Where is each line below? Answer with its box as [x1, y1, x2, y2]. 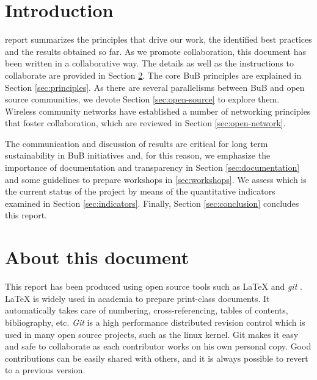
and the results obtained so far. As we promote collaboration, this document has [5, 45, 306, 57]
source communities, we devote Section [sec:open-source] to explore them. [5, 93, 280, 106]
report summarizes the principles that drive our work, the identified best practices [5, 33, 312, 46]
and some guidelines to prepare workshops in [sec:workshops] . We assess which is [5, 173, 307, 185]
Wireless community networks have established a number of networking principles [5, 104, 311, 117]
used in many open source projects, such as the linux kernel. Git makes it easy [5, 328, 299, 340]
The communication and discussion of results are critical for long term [5, 137, 268, 149]
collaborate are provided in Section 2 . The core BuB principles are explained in [5, 68, 302, 81]
